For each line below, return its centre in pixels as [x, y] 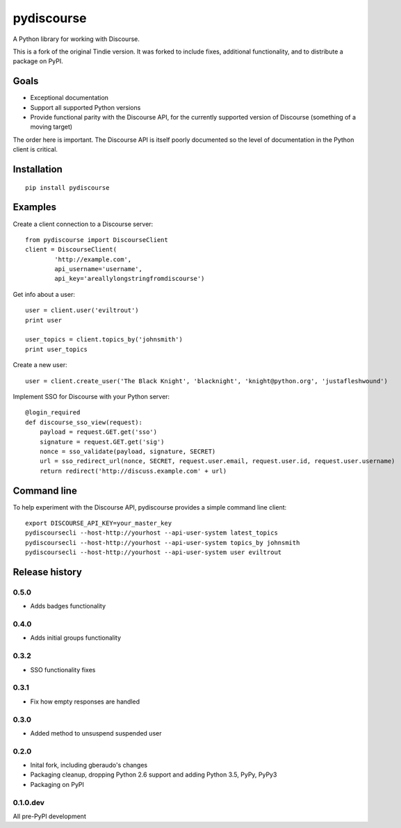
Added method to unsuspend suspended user [96, 733]
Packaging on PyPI [57, 784]
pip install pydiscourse [67, 187]
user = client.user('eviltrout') [82, 310]
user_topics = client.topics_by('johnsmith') [104, 340]
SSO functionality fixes [63, 669]
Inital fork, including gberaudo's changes [89, 765]
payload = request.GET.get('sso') [98, 432]
